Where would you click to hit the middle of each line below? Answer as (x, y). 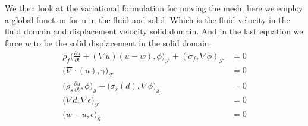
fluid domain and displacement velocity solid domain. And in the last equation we (154, 31)
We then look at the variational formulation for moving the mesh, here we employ (154, 8)
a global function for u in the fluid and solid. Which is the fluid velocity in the (147, 19)
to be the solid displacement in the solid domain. (122, 42)
